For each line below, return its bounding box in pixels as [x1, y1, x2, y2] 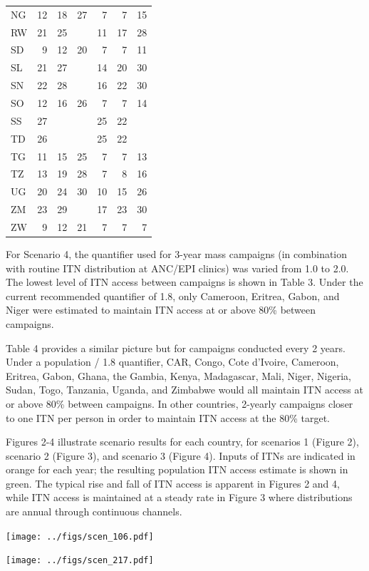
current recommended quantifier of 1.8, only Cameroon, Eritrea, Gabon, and [6, 288, 340, 303]
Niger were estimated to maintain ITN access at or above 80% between [6, 302, 316, 317]
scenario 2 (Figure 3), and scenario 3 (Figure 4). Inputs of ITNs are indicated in [6, 448, 355, 463]
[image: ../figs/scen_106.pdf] [6, 531, 154, 542]
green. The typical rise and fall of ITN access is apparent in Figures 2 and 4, [6, 475, 340, 490]
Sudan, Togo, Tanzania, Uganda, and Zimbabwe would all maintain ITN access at [6, 382, 363, 397]
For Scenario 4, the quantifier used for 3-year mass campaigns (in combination [6, 246, 348, 261]
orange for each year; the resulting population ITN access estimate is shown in [6, 462, 348, 477]
